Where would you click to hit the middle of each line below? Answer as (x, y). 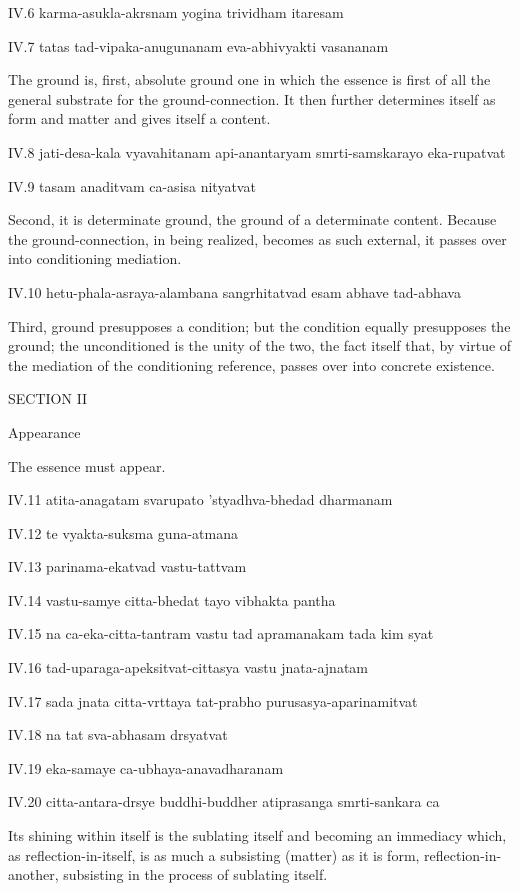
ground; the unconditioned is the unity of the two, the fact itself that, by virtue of (260, 345)
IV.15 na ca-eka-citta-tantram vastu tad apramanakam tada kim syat (221, 633)
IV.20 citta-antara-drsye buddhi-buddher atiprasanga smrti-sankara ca (224, 801)
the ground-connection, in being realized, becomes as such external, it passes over (257, 238)
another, (33, 874)
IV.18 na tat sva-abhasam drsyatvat (118, 734)
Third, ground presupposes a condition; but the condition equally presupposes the (259, 325)
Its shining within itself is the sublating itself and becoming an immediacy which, (257, 835)
